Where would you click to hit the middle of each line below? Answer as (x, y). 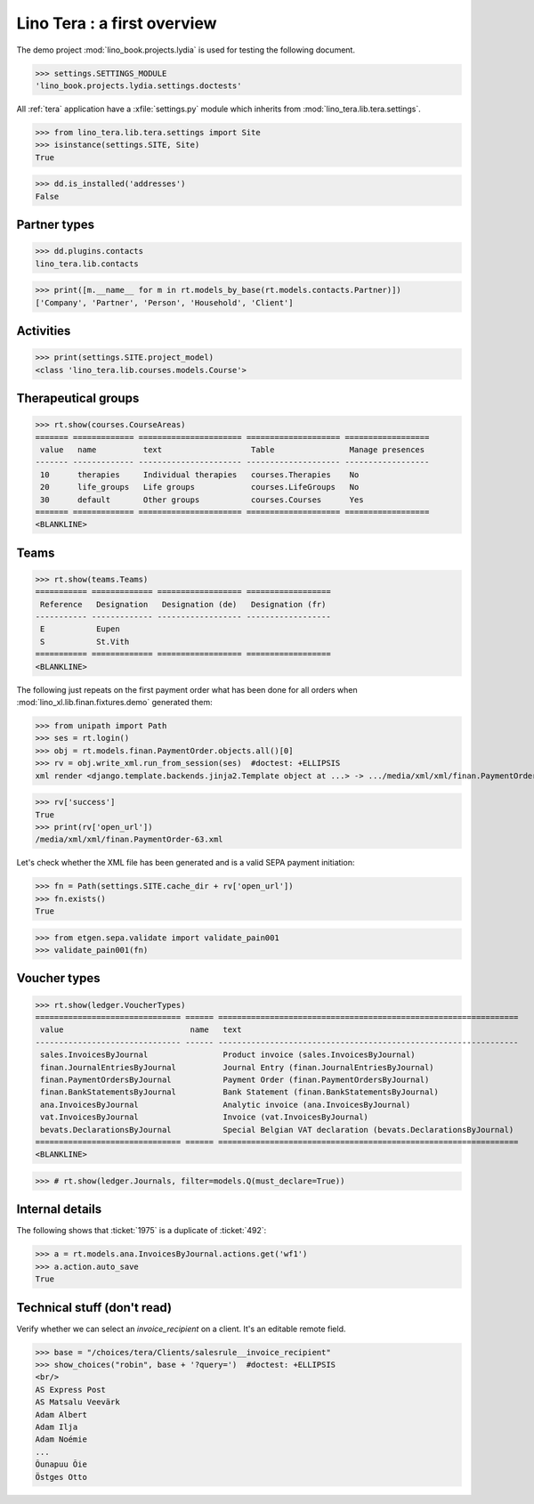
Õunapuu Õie (61, 1464)
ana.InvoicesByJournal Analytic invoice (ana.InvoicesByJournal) (226, 1105)
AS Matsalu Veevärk (77, 1402)
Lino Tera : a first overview (117, 23)
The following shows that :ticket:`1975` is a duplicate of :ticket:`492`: (142, 1231)
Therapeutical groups (78, 398)
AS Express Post (71, 1390)
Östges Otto (61, 1477)
